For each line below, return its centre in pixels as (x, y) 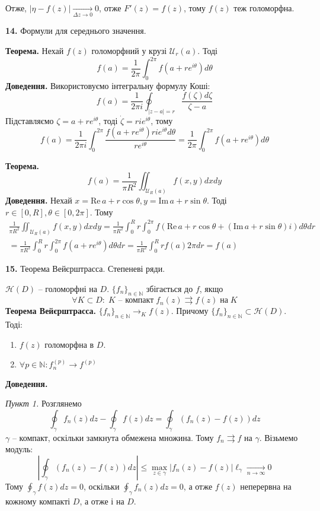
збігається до (169, 288)
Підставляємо (30, 120)
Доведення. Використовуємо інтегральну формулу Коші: (108, 85)
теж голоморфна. (264, 8)
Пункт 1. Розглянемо (44, 403)
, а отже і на (102, 501)
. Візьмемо (279, 437)
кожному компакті (38, 501)
